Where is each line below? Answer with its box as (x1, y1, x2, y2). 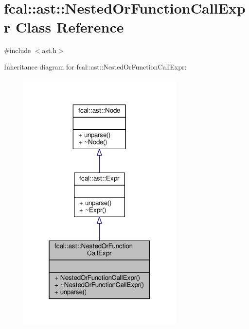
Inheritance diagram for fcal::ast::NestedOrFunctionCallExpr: (4, 61, 187, 71)
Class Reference (15, 17, 124, 37)
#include (4, 45, 31, 55)
